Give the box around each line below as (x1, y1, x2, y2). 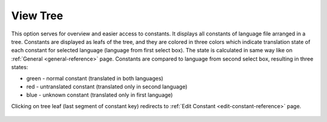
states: (11, 64, 28, 71)
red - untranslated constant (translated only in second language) (26, 83, 188, 90)
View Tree (11, 9, 64, 22)
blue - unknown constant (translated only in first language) (26, 91, 173, 99)
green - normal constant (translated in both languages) (26, 75, 163, 82)
